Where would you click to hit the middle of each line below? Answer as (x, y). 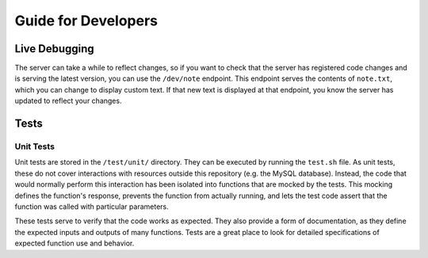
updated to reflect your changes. (68, 101)
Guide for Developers (86, 21)
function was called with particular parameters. (92, 207)
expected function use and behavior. (75, 243)
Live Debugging (54, 49)
